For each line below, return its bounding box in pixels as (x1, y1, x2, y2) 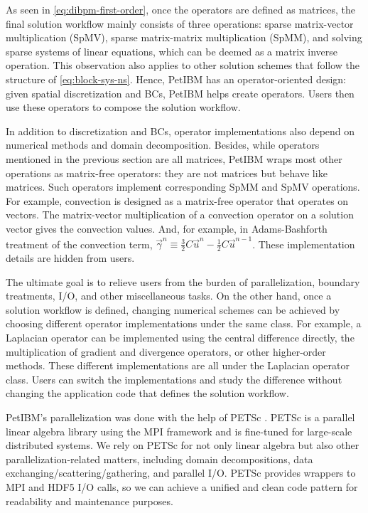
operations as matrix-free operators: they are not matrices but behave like (6, 165, 328, 180)
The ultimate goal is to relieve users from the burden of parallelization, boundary (6, 274, 360, 289)
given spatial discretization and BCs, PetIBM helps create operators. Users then (6, 85, 355, 100)
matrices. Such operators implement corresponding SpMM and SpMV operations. (6, 179, 360, 194)
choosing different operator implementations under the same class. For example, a (6, 316, 362, 331)
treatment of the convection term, (6, 236, 153, 251)
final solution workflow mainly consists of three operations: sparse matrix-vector (6, 16, 354, 31)
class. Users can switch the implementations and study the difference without (6, 371, 342, 386)
